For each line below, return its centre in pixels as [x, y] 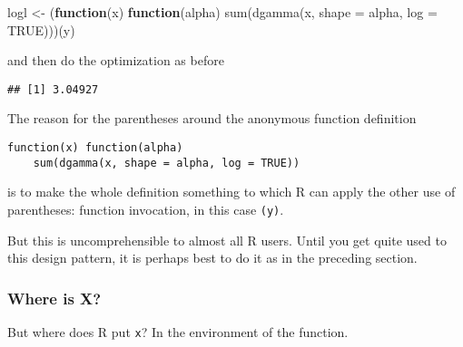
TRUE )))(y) [41, 29]
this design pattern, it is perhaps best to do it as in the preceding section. [212, 258]
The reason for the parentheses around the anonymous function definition [212, 118]
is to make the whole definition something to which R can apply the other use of [231, 192]
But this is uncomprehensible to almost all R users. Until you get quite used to [227, 240]
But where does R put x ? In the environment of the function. [178, 332]
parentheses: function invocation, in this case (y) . [146, 209]
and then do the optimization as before [116, 60]
